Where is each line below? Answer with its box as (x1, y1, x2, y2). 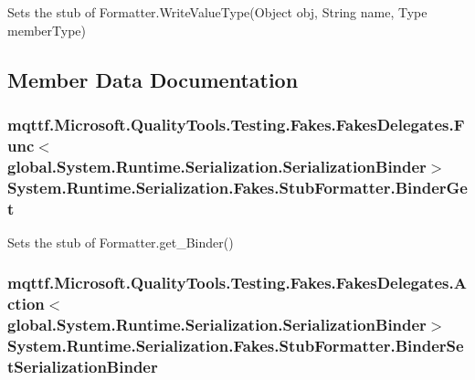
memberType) (7, 20, 86, 39)
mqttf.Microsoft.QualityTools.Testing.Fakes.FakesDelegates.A (7, 271, 467, 294)
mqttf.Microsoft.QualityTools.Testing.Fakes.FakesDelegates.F (7, 112, 465, 135)
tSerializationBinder (7, 355, 158, 378)
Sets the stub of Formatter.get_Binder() (7, 232, 234, 251)
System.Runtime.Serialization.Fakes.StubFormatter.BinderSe (7, 334, 464, 357)
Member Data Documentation (7, 65, 299, 93)
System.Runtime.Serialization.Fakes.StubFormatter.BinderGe (7, 175, 468, 198)
